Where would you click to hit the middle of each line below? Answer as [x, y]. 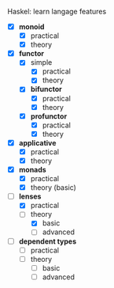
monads [32, 170]
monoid [31, 27]
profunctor [49, 116]
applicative [37, 142]
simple [41, 63]
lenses [30, 196]
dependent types [48, 241]
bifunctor [46, 89]
